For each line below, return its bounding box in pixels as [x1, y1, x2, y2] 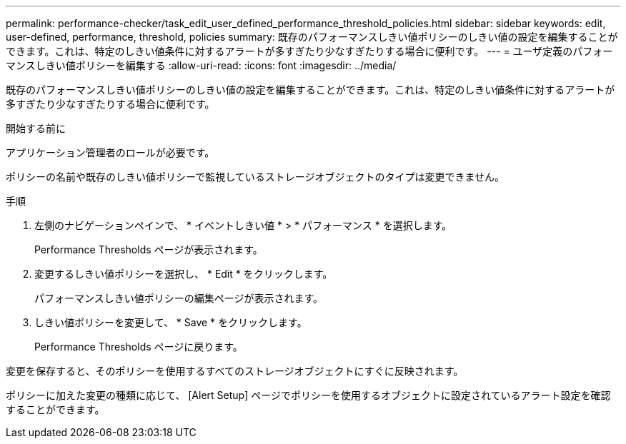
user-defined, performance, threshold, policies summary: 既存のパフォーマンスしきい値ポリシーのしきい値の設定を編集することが [6, 31, 618, 43]
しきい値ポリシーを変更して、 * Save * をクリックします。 [34, 316, 307, 328]
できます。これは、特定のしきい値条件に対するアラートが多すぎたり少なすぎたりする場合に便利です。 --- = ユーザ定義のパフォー [6, 45, 613, 57]
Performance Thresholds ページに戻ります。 [34, 340, 243, 353]
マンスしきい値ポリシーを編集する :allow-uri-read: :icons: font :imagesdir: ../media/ [6, 59, 397, 71]
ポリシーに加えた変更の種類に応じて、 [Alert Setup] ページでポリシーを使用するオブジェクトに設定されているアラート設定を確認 [6, 389, 611, 401]
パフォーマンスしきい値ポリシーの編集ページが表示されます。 [34, 292, 324, 304]
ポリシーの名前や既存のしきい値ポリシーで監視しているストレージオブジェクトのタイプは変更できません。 [6, 171, 505, 183]
